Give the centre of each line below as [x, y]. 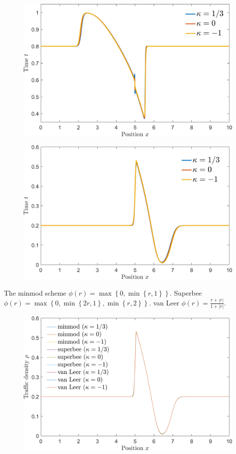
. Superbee [186, 292]
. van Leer [164, 302]
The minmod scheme [35, 292]
